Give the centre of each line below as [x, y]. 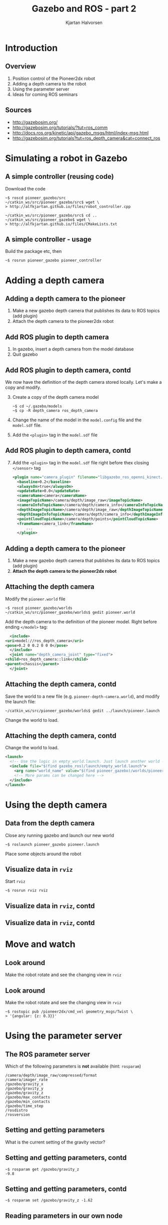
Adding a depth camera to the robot [49, 83]
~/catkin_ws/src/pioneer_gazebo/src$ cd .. [51, 215]
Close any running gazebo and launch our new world [59, 835]
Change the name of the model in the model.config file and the [77, 420]
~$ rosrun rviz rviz [27, 891]
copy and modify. [23, 387]
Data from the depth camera [50, 823]
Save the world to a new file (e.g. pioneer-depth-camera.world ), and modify [82, 696]
